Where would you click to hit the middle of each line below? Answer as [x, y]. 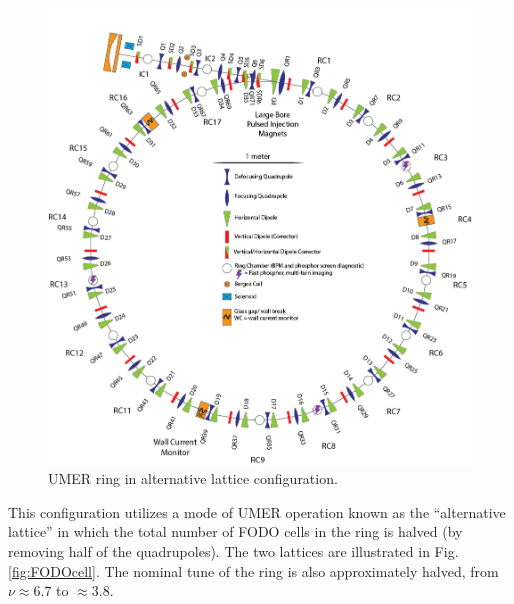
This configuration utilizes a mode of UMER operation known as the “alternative [257, 511]
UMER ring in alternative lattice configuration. [193, 478]
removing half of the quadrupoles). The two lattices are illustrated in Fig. [233, 550]
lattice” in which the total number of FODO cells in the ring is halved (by [235, 531]
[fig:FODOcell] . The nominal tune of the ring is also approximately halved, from [253, 570]
